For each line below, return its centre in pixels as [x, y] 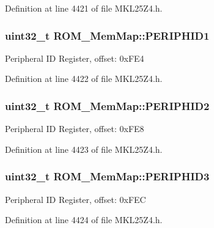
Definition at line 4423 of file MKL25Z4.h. [84, 149]
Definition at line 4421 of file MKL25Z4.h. [84, 8]
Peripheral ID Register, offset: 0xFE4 [75, 58]
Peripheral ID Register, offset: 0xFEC [76, 199]
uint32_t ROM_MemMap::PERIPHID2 [107, 105]
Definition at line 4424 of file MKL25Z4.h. [84, 220]
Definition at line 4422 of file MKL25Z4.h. [84, 79]
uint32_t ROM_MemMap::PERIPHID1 [107, 35]
